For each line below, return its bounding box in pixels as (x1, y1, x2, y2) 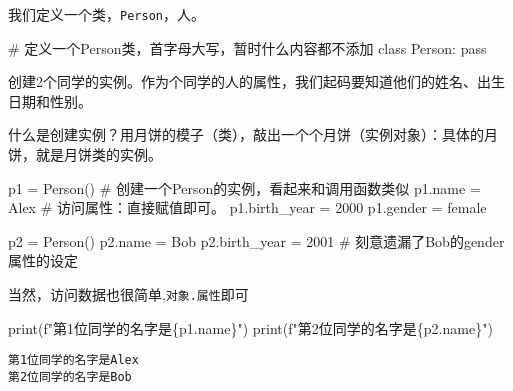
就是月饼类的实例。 (35, 144, 162, 165)
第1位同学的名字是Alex (8, 353, 139, 368)
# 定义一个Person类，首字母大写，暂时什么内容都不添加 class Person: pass (8, 37, 487, 58)
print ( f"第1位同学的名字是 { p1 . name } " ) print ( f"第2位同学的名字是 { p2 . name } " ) (8, 317, 493, 338)
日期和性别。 (8, 90, 92, 111)
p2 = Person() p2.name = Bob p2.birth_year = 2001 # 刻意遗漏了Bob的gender (8, 230, 505, 251)
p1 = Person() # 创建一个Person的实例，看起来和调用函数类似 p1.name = (8, 177, 481, 198)
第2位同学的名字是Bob (8, 369, 132, 384)
